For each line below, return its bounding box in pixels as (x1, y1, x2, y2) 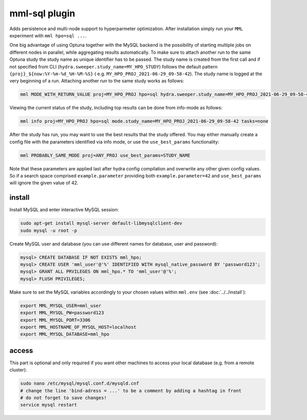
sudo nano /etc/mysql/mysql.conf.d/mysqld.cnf (20, 381, 139, 386)
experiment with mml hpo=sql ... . (9, 32, 87, 38)
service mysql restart (20, 402, 77, 408)
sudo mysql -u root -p (20, 228, 77, 233)
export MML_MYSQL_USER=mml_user (20, 302, 102, 308)
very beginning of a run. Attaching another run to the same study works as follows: (9, 78, 184, 84)
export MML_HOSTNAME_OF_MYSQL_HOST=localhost (20, 324, 137, 330)
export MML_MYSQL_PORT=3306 (20, 317, 91, 323)
